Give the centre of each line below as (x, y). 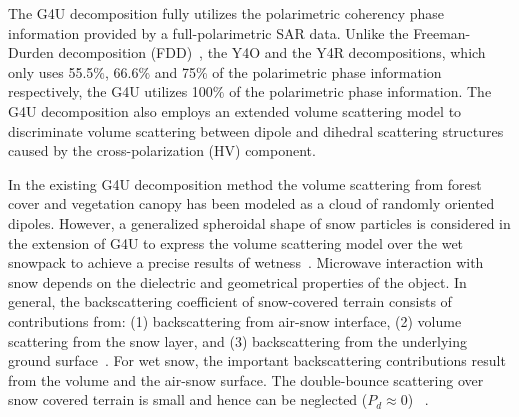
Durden (31, 52)
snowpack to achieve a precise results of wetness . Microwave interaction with (246, 262)
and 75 (175, 71)
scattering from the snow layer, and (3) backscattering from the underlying (237, 340)
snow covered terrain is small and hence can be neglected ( (188, 399)
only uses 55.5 (51, 71)
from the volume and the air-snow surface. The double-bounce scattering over (246, 379)
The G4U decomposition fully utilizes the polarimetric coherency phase (226, 13)
